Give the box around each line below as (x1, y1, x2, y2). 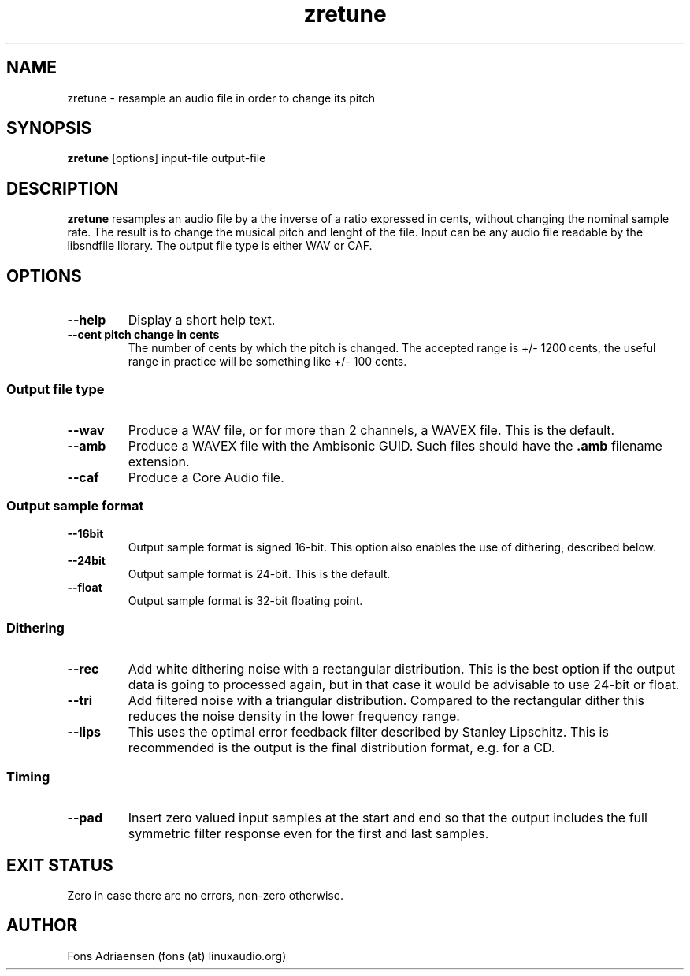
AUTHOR (6, 915, 78, 936)
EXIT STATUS (6, 855, 113, 875)
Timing (6, 768, 50, 785)
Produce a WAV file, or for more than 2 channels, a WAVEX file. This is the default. (128, 421, 615, 438)
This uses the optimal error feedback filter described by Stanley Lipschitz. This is (128, 724, 609, 740)
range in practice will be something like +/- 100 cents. (128, 354, 407, 369)
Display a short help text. (128, 312, 276, 328)
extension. (128, 453, 190, 469)
